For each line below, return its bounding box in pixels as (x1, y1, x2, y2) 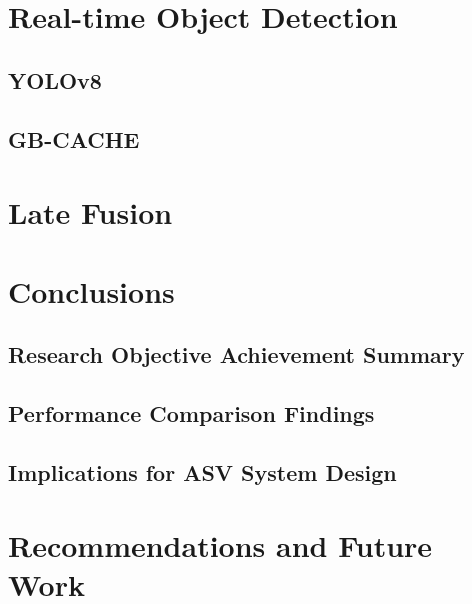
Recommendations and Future (8, 525, 433, 566)
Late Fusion (8, 192, 173, 233)
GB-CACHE (8, 123, 140, 154)
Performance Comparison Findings (8, 397, 375, 428)
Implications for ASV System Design (8, 456, 397, 487)
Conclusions (8, 270, 175, 311)
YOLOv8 (8, 64, 102, 95)
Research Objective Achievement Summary (8, 339, 465, 370)
